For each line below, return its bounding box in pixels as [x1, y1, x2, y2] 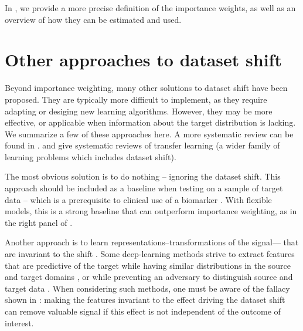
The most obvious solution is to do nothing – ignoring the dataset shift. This [5, 170, 281, 183]
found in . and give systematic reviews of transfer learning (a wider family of [5, 139, 280, 151]
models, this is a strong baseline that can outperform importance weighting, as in [5, 205, 297, 217]
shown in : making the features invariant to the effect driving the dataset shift [5, 293, 285, 306]
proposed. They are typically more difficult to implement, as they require [5, 93, 267, 105]
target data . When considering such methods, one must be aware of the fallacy [5, 282, 290, 294]
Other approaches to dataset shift [5, 48, 282, 72]
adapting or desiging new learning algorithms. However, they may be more [5, 104, 273, 117]
